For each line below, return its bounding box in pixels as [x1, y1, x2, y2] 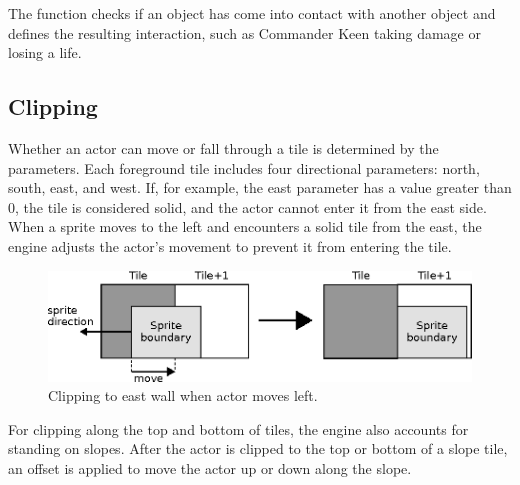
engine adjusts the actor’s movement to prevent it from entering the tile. [8, 235, 452, 256]
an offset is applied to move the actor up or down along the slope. [8, 458, 412, 479]
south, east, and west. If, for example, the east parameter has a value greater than [8, 177, 512, 198]
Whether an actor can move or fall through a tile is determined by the [8, 137, 439, 158]
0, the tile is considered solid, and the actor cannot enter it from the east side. [8, 196, 487, 217]
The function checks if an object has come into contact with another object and [8, 3, 496, 23]
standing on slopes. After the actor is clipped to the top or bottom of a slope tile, [8, 438, 508, 459]
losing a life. [8, 42, 82, 63]
